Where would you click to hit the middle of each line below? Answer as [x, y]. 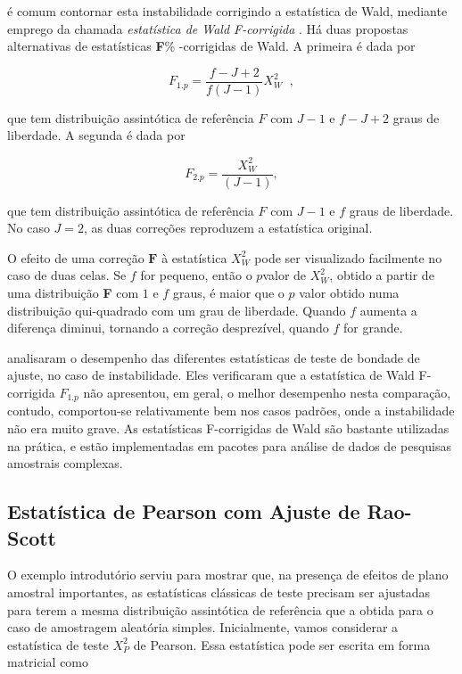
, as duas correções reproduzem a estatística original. [228, 228]
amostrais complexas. [65, 463]
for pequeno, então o [196, 275]
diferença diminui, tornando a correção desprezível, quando [168, 328]
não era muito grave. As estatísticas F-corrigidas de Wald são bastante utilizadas [228, 427]
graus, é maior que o [228, 292]
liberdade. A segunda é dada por [96, 135]
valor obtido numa [349, 292]
